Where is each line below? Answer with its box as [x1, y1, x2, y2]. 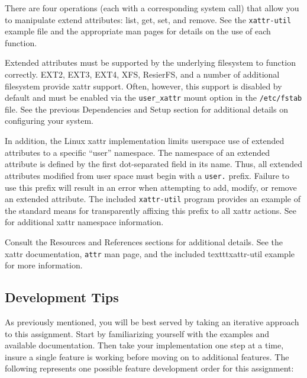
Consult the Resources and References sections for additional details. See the [5, 235, 283, 248]
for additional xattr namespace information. [5, 216, 164, 228]
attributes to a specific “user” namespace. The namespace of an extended [5, 146, 270, 158]
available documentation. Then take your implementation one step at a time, [5, 339, 284, 351]
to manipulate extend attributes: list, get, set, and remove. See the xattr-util [5, 13, 292, 25]
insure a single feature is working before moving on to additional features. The [5, 350, 289, 363]
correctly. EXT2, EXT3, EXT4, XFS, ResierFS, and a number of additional [5, 68, 280, 81]
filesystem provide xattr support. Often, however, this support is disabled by [5, 79, 282, 92]
